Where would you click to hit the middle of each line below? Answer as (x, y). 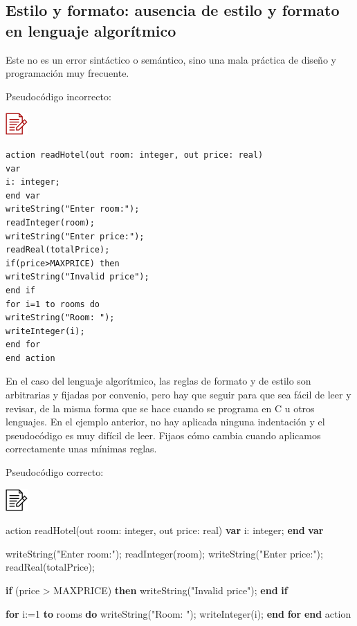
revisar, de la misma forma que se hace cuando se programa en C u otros (160, 408)
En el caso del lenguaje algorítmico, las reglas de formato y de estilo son (158, 381)
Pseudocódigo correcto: (55, 472)
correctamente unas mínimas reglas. (81, 449)
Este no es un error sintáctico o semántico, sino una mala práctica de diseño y (171, 59)
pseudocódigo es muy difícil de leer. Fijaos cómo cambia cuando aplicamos (163, 435)
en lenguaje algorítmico (91, 30)
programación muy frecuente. (67, 73)
